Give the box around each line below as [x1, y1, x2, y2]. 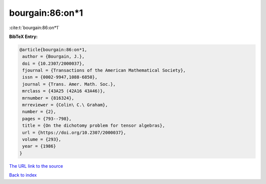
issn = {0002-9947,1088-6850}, [22, 74, 98, 80]
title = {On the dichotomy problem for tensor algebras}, [22, 123, 165, 128]
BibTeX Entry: [9, 34, 38, 39]
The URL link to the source [9, 163, 64, 169]
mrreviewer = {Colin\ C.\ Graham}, [22, 102, 108, 108]
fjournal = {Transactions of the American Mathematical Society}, [22, 68, 186, 74]
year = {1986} [22, 144, 56, 149]
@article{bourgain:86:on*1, [19, 47, 87, 52]
